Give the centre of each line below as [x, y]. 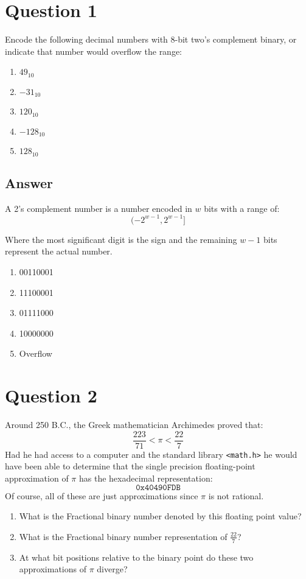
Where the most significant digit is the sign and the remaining [121, 239]
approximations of [53, 569]
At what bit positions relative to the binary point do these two [136, 557]
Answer [29, 182]
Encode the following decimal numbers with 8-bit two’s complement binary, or [151, 39]
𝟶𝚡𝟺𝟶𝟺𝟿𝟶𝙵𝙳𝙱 [158, 487]
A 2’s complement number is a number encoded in [99, 208]
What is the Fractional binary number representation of [123, 536]
